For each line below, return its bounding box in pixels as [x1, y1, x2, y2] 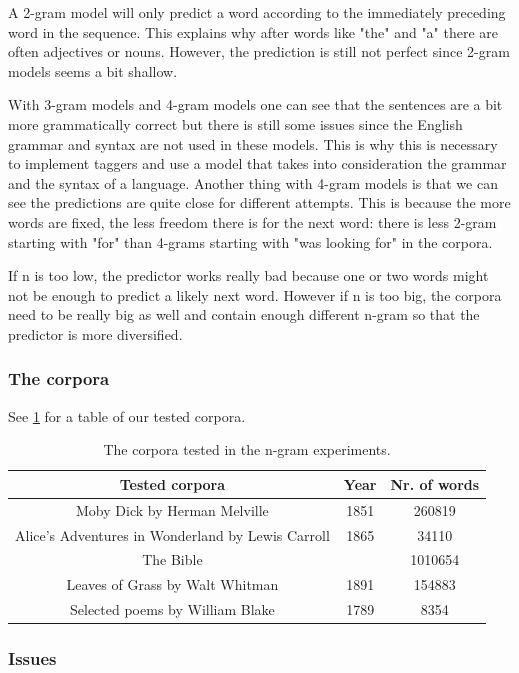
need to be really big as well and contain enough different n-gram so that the [8, 304, 480, 325]
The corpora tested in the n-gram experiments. [103, 439, 391, 460]
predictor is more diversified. [8, 323, 183, 344]
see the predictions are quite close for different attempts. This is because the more [8, 192, 511, 213]
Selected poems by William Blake [70, 599, 275, 620]
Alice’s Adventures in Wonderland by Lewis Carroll [15, 524, 330, 545]
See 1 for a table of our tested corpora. [8, 405, 246, 426]
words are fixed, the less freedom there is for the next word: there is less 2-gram [8, 211, 497, 232]
